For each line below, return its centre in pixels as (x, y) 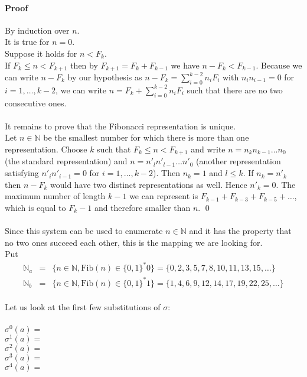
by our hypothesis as (105, 77)
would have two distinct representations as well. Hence (149, 184)
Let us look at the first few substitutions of (83, 307)
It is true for (27, 42)
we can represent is (164, 196)
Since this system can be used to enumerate (84, 231)
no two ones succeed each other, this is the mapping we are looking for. (134, 242)
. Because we (279, 65)
